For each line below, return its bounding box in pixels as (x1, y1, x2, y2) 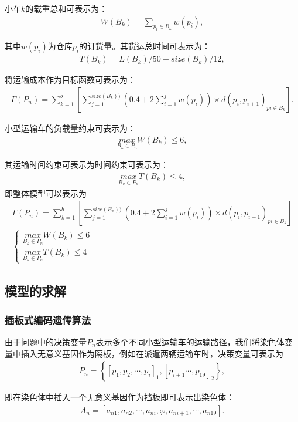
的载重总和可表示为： (25, 2, 108, 14)
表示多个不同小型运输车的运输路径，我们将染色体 (95, 336, 285, 347)
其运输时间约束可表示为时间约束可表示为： (5, 158, 169, 171)
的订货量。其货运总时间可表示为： (78, 40, 210, 52)
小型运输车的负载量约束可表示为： (5, 122, 136, 134)
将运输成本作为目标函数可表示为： (5, 73, 136, 86)
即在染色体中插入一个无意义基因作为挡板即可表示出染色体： (5, 391, 234, 403)
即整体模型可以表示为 (5, 187, 87, 199)
